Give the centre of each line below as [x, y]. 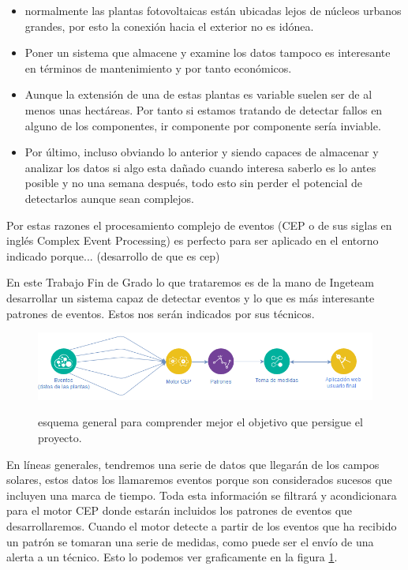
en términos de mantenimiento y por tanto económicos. [158, 67]
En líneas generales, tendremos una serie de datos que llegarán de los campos [193, 464]
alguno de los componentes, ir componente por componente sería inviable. [203, 125]
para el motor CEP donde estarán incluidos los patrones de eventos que [180, 510]
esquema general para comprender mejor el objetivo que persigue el [200, 422]
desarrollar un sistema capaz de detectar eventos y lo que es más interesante [191, 297]
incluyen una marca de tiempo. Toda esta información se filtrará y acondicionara [202, 495]
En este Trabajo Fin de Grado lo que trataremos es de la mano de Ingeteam [190, 282]
